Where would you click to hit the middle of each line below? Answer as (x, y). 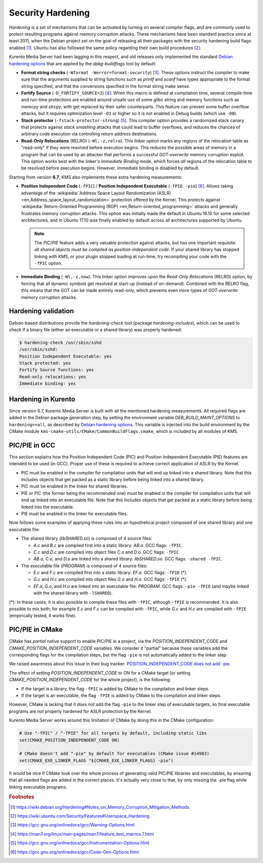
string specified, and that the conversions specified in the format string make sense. (106, 86)
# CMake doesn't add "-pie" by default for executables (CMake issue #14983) (114, 754)
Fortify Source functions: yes (57, 370)
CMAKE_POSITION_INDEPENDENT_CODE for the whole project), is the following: (90, 680)
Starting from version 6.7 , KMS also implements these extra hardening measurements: (96, 177)
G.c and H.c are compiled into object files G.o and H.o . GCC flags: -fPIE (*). (110, 579)
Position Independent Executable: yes (66, 356)
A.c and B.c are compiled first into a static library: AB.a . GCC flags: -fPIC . (108, 545)
